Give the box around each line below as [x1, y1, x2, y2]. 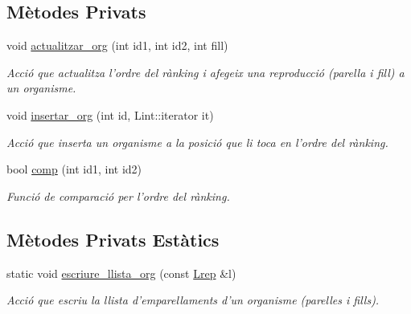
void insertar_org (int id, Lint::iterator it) [6, 106, 214, 123]
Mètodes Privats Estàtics [6, 226, 220, 251]
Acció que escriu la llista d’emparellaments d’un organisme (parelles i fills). [6, 292, 380, 308]
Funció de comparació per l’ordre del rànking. [6, 187, 230, 204]
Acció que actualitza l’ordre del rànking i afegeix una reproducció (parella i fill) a [6, 63, 405, 80]
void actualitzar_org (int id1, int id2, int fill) [6, 37, 228, 54]
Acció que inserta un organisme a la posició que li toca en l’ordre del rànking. [6, 133, 388, 150]
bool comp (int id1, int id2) [6, 161, 142, 177]
